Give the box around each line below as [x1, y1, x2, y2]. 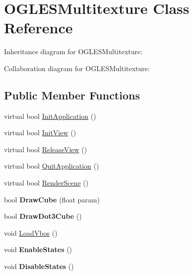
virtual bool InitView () [4, 127, 76, 138]
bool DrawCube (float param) [4, 194, 100, 204]
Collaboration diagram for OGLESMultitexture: [4, 63, 150, 73]
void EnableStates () [4, 244, 72, 255]
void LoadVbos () [4, 227, 58, 238]
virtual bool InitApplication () [4, 110, 96, 121]
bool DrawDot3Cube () [4, 211, 82, 221]
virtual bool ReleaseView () [4, 144, 87, 154]
